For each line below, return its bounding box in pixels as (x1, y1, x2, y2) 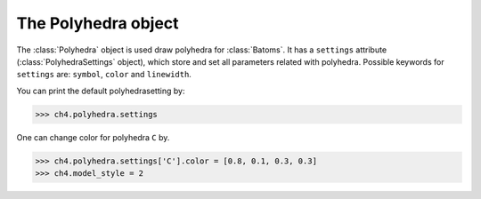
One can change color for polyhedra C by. (16, 131, 170, 142)
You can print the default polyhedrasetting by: (16, 85, 185, 96)
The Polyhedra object (16, 13, 179, 33)
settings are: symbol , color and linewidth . (16, 69, 192, 80)
